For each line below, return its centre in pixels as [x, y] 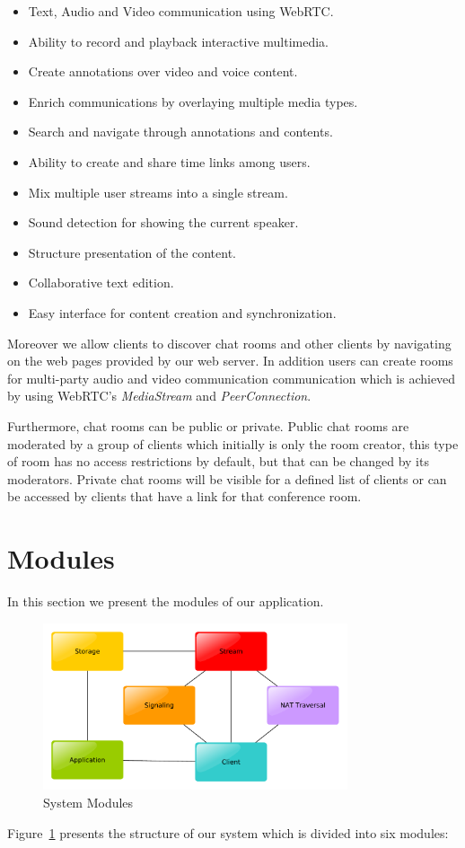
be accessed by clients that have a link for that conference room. [184, 496]
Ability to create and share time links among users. [169, 161]
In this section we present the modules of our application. [166, 601]
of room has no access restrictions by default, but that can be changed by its [218, 461]
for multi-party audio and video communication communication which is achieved [232, 378]
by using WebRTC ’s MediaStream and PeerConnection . [159, 396]
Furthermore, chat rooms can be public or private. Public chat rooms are [208, 425]
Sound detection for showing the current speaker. [163, 222]
